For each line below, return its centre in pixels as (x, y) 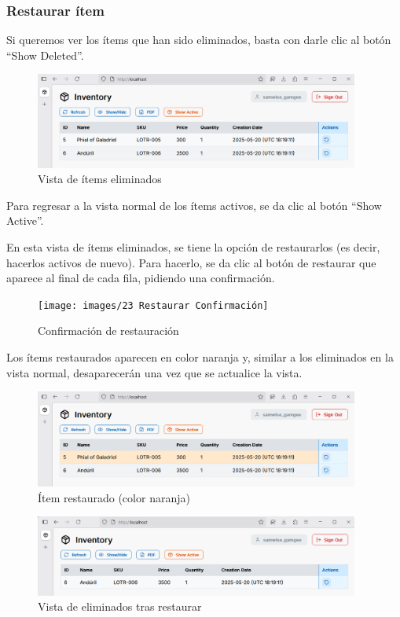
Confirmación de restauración (108, 331)
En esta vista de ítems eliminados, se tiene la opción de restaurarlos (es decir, (193, 246)
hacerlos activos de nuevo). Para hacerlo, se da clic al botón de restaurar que (191, 262)
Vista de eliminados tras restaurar (120, 606)
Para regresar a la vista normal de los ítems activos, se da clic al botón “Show (194, 205)
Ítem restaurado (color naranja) (114, 497)
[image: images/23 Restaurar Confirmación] (153, 305)
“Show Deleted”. (45, 55)
